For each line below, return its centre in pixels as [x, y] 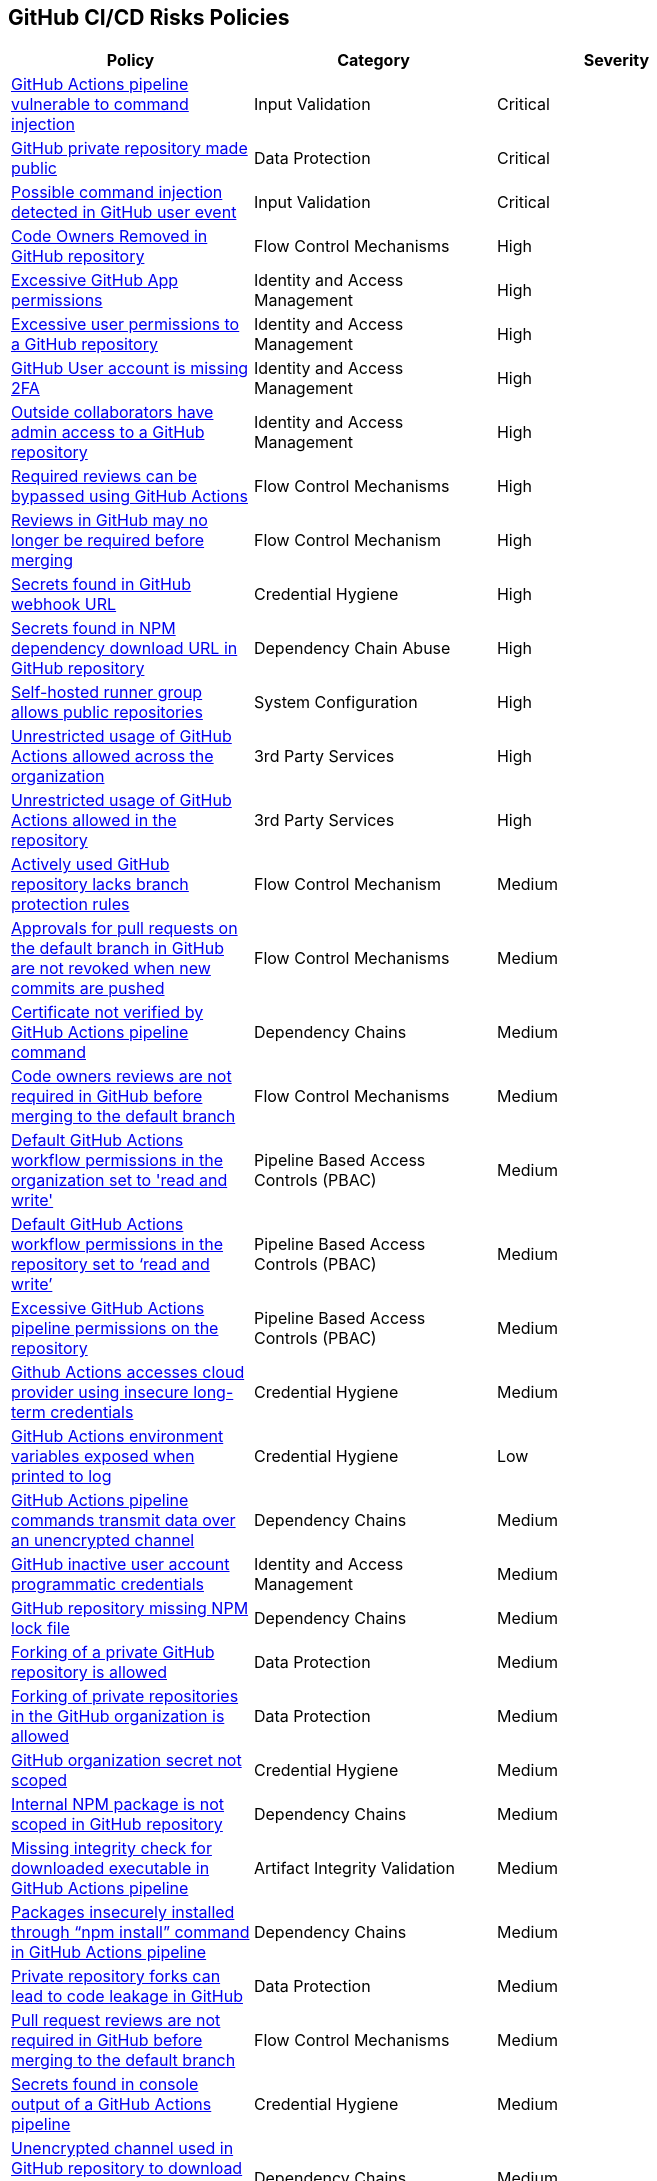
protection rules [70, 904]
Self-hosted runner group [107, 692]
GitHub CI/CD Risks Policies [149, 17]
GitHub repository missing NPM [130, 1608]
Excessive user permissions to [125, 324]
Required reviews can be [104, 476]
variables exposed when [103, 1456]
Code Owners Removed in [109, 236]
